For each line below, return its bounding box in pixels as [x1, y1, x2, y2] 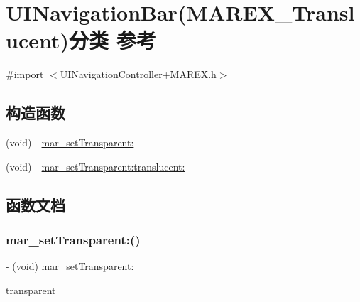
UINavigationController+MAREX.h [60, 67, 217, 82]
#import [6, 67, 44, 82]
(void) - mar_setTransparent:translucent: [6, 158, 185, 173]
